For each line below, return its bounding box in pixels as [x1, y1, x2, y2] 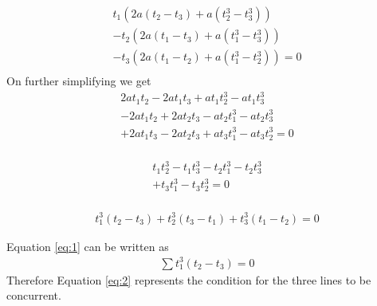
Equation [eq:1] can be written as [6, 237, 169, 254]
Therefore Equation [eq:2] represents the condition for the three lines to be [6, 271, 371, 288]
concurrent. [6, 287, 61, 304]
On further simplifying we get [6, 73, 151, 89]
